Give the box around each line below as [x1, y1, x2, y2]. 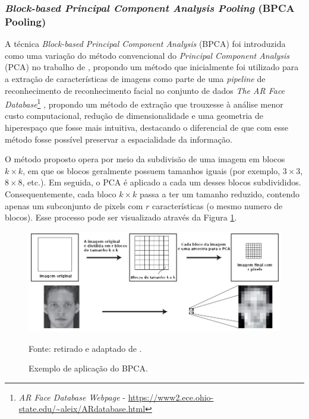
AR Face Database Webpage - [18, 390, 125, 403]
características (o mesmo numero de [152, 199, 283, 212]
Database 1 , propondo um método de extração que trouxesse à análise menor [5, 96, 283, 110]
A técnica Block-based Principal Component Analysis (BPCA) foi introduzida [5, 37, 286, 50]
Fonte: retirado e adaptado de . [29, 342, 142, 354]
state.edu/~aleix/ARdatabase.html [18, 402, 146, 415]
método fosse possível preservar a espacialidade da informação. [5, 133, 232, 145]
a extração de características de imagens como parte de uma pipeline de [5, 72, 266, 84]
